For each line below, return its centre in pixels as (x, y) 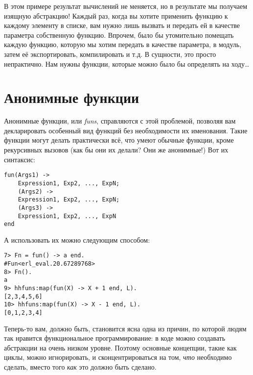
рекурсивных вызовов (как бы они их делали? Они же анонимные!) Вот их (116, 150)
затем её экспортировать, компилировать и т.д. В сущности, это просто (110, 54)
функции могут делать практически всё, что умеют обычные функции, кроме (119, 140)
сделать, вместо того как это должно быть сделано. (80, 367)
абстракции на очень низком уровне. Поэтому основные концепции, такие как (120, 347)
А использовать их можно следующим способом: (77, 239)
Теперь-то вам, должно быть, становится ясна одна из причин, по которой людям (125, 328)
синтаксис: (20, 159)
